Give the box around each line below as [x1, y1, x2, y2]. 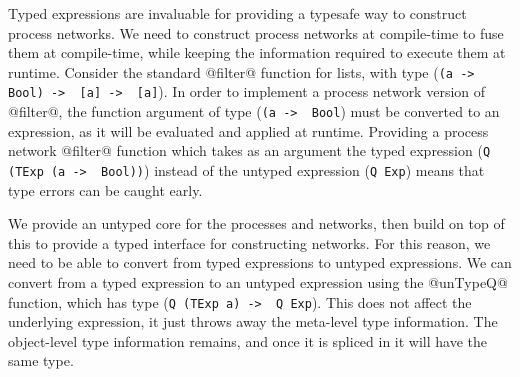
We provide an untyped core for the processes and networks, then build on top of [8, 213, 505, 234]
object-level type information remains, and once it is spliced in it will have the [8, 330, 488, 351]
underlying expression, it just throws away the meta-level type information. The [8, 311, 498, 332]
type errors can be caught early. [8, 179, 203, 200]
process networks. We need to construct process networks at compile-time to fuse [8, 22, 504, 43]
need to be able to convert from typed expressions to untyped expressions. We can [8, 252, 512, 273]
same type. [8, 350, 74, 371]
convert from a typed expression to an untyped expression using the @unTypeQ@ [8, 272, 508, 293]
